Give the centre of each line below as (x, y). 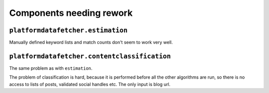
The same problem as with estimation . (51, 68)
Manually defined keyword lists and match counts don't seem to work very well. (91, 43)
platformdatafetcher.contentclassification (90, 56)
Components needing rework (71, 13)
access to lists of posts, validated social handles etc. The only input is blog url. (90, 84)
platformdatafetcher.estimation (68, 30)
